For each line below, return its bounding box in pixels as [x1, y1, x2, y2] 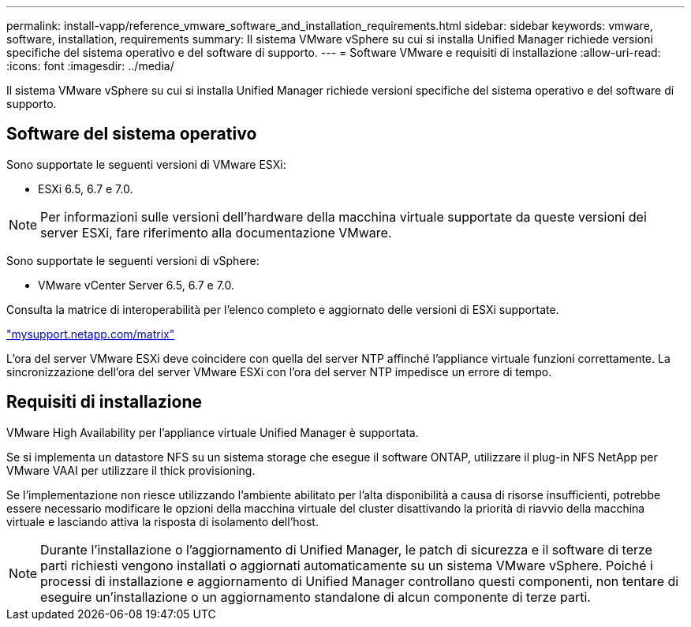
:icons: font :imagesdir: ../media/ [6, 59, 174, 73]
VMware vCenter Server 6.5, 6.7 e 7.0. [38, 278, 235, 292]
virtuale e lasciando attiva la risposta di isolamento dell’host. [6, 514, 319, 528]
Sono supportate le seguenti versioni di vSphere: [6, 253, 260, 267]
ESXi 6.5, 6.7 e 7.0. [38, 181, 133, 196]
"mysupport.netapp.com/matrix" [6, 327, 175, 341]
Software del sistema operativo [6, 124, 257, 144]
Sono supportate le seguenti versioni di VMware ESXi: [6, 157, 286, 171]
